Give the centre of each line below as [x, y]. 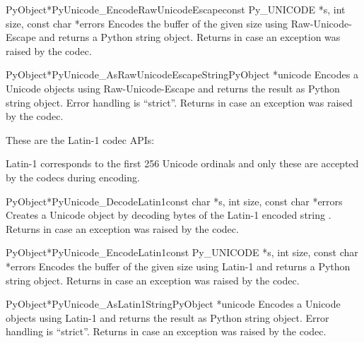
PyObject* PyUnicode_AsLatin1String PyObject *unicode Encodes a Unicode [173, 304]
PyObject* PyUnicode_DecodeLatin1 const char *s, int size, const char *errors [174, 201]
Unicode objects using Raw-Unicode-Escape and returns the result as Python [173, 88]
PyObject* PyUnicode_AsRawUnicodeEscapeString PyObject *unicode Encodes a [182, 74]
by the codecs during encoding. [73, 177]
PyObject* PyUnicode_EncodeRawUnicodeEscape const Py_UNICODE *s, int [176, 9]
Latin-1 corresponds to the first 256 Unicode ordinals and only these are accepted [182, 163]
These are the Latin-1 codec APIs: [80, 139]
